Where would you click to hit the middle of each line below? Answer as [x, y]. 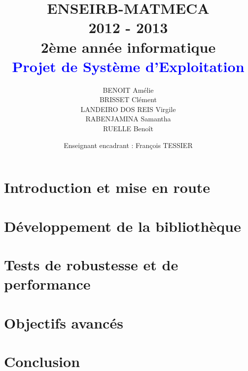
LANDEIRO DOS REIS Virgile [128, 109]
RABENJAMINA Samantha [128, 119]
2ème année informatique [128, 47]
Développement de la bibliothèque [123, 226]
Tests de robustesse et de [91, 264]
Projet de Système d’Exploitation [128, 66]
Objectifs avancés [64, 322]
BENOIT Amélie [128, 90]
